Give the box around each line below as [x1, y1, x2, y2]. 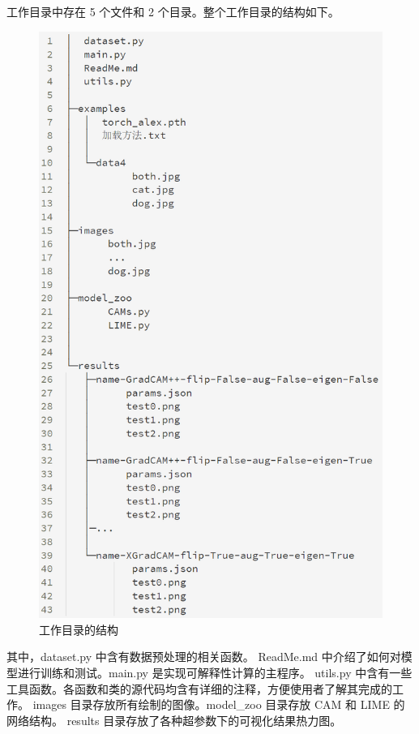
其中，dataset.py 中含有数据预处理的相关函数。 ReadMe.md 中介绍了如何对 [6, 648, 401, 665]
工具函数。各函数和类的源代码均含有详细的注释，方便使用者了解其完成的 [6, 680, 392, 697]
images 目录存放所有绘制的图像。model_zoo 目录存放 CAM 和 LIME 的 [32, 696, 405, 713]
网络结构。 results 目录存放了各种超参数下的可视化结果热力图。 [6, 711, 342, 728]
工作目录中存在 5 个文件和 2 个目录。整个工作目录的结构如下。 [6, 3, 340, 19]
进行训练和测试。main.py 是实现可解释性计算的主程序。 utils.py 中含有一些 [17, 664, 413, 680]
